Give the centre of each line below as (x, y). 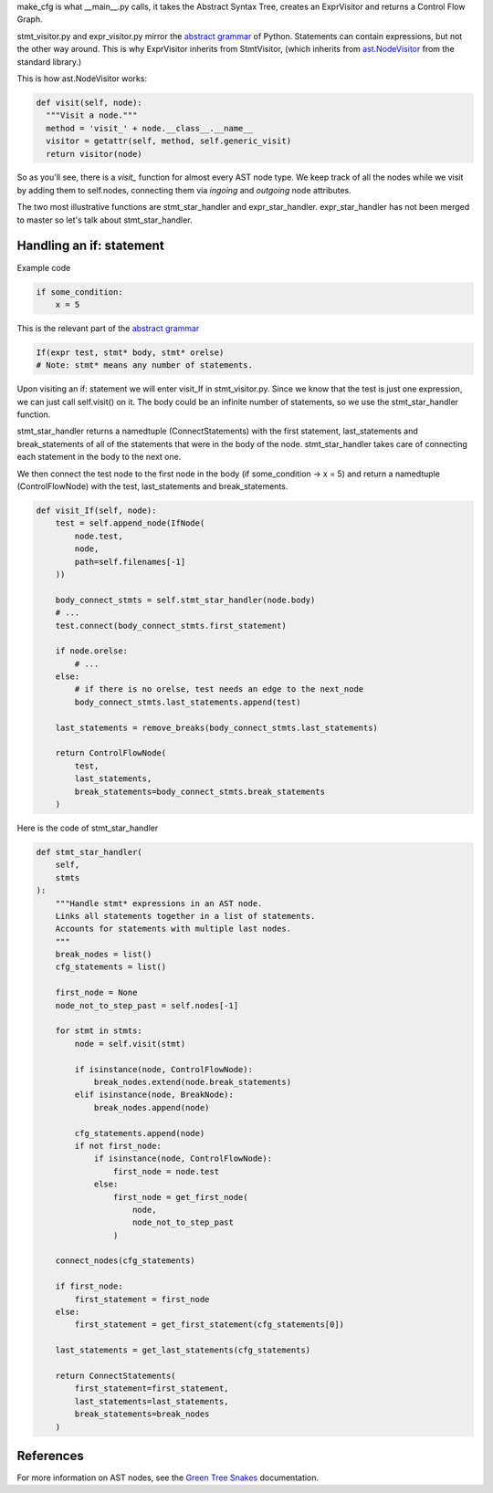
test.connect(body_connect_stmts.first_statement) (171, 626)
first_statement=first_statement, (152, 1389)
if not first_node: (118, 1146)
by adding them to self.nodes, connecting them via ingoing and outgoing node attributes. (184, 190)
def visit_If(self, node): (96, 511)
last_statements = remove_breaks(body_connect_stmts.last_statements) (217, 727)
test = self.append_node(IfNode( (130, 523)
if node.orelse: (91, 651)
